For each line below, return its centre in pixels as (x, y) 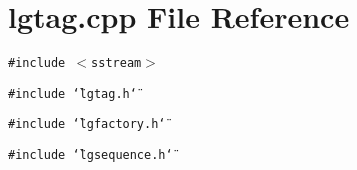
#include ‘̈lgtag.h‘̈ (72, 93)
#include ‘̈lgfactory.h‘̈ (87, 124)
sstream (116, 63)
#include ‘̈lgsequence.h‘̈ (90, 155)
